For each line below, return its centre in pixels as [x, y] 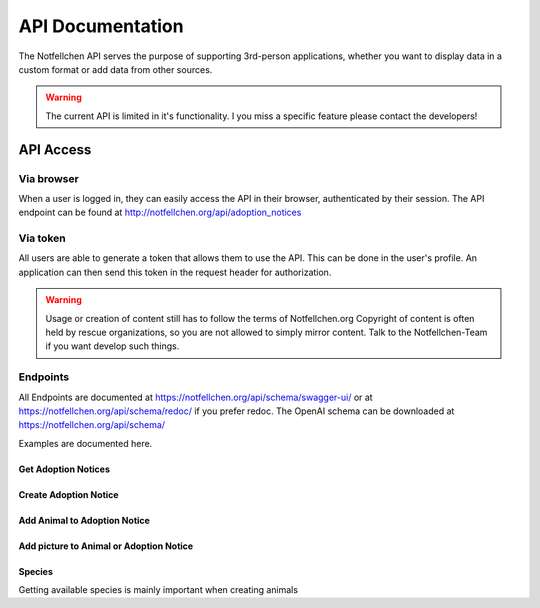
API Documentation [101, 26]
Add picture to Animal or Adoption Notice [106, 546]
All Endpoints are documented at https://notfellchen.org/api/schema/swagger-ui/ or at [196, 397]
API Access [55, 149]
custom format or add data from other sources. [115, 69]
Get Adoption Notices [64, 469]
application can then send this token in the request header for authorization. [175, 272]
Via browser [48, 178]
